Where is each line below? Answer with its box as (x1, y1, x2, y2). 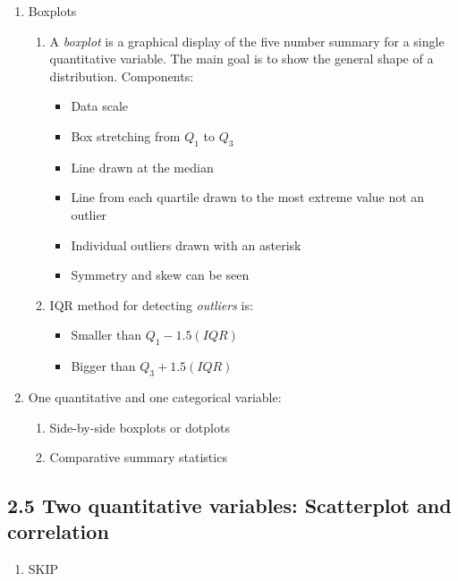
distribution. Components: (49, 66, 194, 85)
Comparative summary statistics (49, 448, 227, 467)
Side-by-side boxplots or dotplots (49, 417, 230, 436)
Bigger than (71, 357, 136, 375)
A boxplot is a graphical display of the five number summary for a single (49, 31, 445, 50)
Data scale (71, 97, 129, 115)
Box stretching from (71, 126, 181, 145)
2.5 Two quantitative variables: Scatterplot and (7, 492, 452, 519)
